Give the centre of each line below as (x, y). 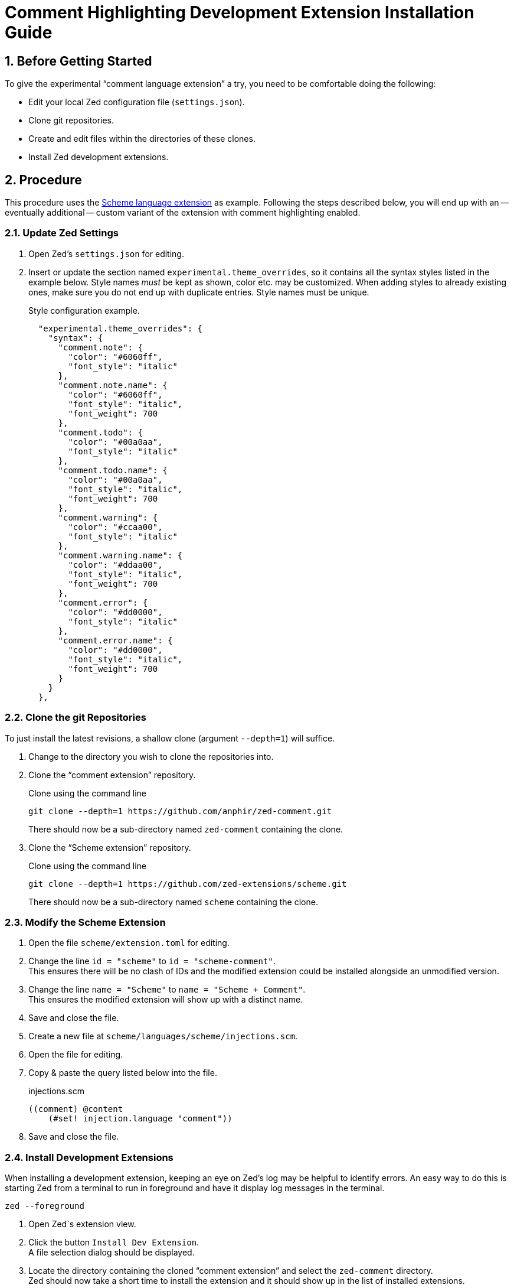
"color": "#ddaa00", (115, 565)
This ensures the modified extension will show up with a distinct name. (166, 1000)
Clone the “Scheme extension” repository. (110, 847)
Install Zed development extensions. (99, 157)
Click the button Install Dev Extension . (114, 1243)
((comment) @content (76, 1109)
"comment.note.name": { (113, 385)
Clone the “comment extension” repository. (112, 775)
